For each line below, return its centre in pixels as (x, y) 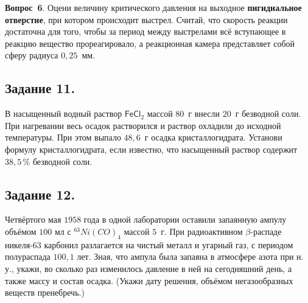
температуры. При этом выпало (63, 137)
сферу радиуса (32, 55)
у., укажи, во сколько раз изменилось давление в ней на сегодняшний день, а (149, 268)
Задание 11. (40, 88)
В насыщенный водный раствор (64, 113)
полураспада (28, 256)
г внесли (204, 113)
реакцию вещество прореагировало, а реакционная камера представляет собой (150, 43)
